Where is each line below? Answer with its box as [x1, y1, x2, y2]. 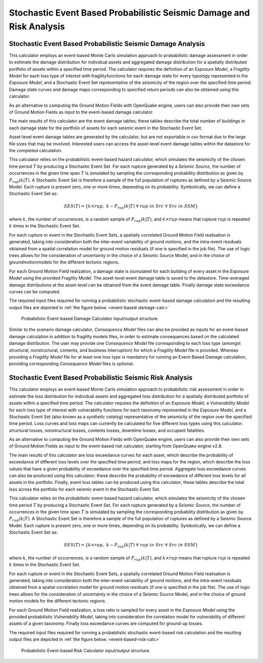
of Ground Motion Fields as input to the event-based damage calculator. [9, 109, 153, 115]
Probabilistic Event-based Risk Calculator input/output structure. [21, 647, 150, 653]
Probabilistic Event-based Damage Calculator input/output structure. [21, 316, 159, 321]
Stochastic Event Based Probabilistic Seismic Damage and [9, 7, 250, 18]
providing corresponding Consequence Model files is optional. [9, 361, 134, 367]
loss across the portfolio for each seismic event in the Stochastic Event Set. [9, 486, 161, 492]
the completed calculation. [9, 147, 63, 153]
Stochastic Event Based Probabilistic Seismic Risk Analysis [9, 374, 192, 382]
